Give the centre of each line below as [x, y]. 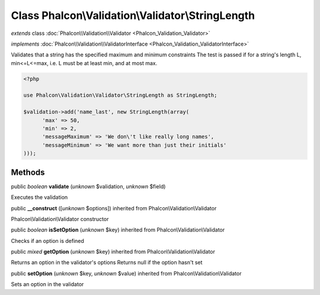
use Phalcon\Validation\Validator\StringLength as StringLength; [120, 95]
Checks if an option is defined [47, 241]
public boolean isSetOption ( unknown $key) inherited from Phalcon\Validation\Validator [118, 230]
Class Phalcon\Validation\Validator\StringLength [133, 15]
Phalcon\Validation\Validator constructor [60, 219]
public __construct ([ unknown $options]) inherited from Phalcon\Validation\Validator [114, 208]
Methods [28, 172]
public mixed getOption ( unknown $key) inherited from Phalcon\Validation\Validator [113, 252]
